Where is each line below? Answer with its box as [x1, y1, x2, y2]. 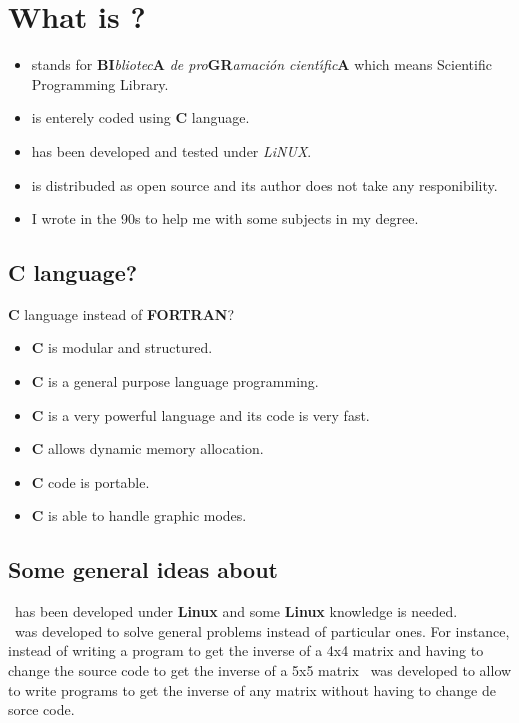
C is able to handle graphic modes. [31, 505, 247, 526]
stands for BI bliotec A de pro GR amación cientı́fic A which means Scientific [31, 54, 492, 75]
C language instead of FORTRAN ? [8, 303, 235, 324]
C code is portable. [31, 471, 150, 492]
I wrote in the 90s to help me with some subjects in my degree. [31, 208, 419, 229]
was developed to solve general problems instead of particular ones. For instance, [14, 620, 510, 641]
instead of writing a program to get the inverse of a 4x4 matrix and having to [8, 640, 484, 661]
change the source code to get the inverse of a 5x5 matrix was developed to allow [8, 660, 512, 681]
